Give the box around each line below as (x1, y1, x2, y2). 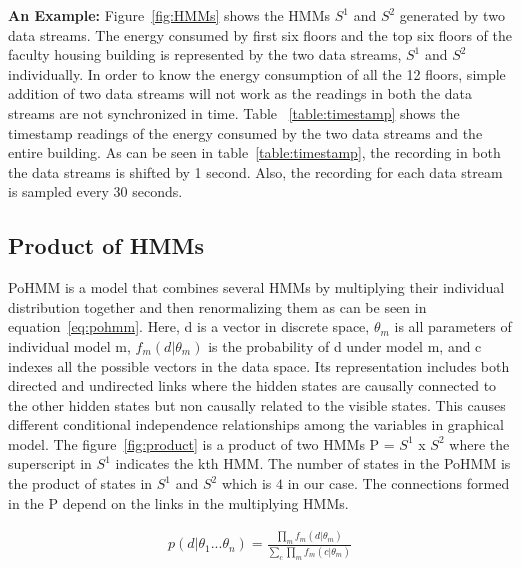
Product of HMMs (8, 230, 204, 261)
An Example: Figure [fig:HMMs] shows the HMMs (8, 5, 331, 25)
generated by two (399, 5, 505, 25)
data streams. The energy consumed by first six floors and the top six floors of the (8, 24, 513, 45)
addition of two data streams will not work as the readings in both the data (8, 83, 472, 104)
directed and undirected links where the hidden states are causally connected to (8, 375, 497, 396)
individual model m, (8, 335, 131, 356)
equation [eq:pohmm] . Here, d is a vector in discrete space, (8, 316, 370, 337)
